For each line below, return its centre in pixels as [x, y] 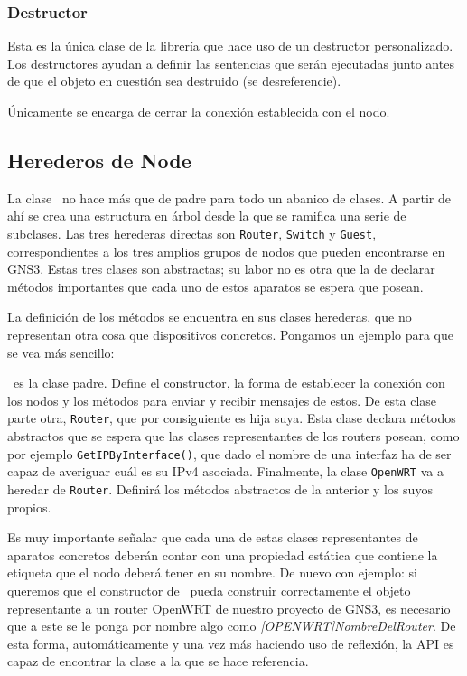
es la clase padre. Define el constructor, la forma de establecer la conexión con [229, 383]
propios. [29, 507]
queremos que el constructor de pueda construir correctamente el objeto [209, 590]
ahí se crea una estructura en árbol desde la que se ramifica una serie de [207, 216]
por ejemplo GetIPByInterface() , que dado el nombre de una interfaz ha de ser [229, 453]
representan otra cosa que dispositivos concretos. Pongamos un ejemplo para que [231, 335]
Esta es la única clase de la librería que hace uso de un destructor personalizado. [230, 46]
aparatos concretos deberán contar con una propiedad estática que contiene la [223, 554]
